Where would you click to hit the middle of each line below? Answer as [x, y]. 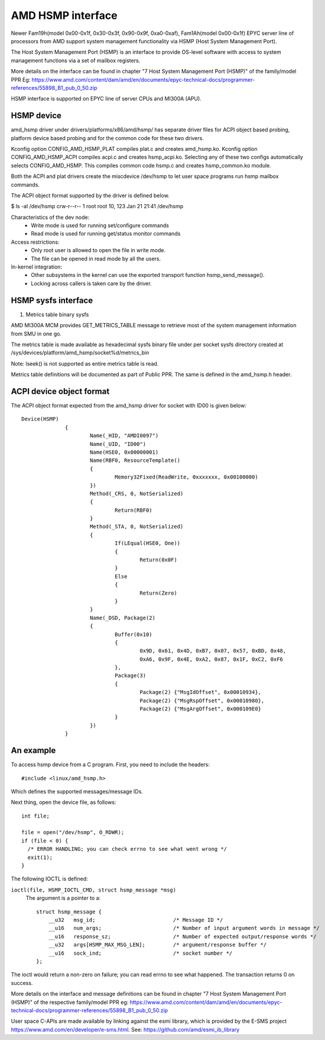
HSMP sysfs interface [52, 300]
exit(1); [40, 857]
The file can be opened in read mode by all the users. [96, 259]
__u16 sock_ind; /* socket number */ [140, 953]
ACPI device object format [60, 391]
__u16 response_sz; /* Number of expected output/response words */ [182, 936]
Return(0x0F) [158, 560]
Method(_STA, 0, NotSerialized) [136, 527]
